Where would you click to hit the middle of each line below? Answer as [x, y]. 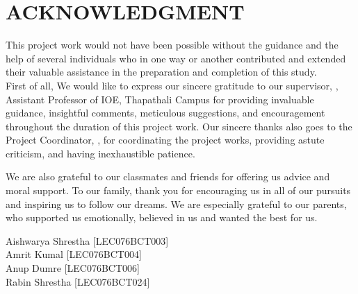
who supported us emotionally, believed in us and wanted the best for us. [162, 217]
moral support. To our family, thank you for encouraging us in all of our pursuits [178, 190]
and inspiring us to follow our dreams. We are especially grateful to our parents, [176, 204]
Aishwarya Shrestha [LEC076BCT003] [87, 240]
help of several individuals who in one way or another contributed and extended [176, 58]
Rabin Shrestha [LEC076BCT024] [78, 281]
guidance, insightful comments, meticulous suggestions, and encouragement [165, 113]
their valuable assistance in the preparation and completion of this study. [161, 72]
